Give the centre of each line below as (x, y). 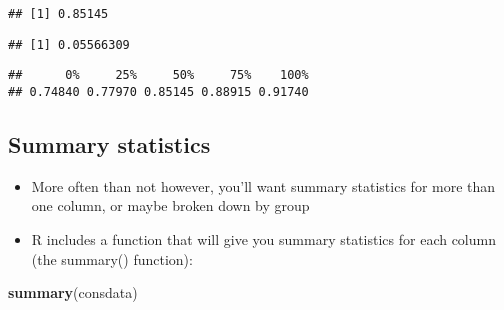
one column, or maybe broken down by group (170, 205)
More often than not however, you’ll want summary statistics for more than (263, 185)
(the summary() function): (112, 258)
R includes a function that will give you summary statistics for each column (263, 239)
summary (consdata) (73, 292)
